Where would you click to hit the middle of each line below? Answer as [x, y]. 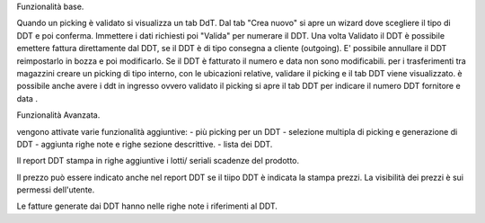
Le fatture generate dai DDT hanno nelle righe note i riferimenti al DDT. [147, 206]
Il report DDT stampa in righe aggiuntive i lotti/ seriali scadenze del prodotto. [158, 161]
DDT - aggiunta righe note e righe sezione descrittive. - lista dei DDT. [145, 144]
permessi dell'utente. [56, 190]
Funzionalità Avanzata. [58, 115]
